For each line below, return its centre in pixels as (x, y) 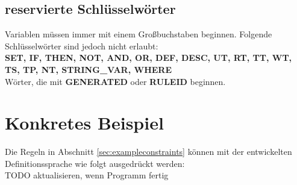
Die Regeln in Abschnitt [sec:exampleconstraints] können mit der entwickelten (148, 152)
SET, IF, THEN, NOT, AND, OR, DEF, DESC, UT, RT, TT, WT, (148, 58)
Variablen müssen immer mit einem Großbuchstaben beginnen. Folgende (139, 34)
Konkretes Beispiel (84, 123)
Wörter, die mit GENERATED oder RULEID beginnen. (115, 81)
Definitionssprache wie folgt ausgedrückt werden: (95, 163)
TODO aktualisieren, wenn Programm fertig (87, 175)
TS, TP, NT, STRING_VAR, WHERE (88, 69)
